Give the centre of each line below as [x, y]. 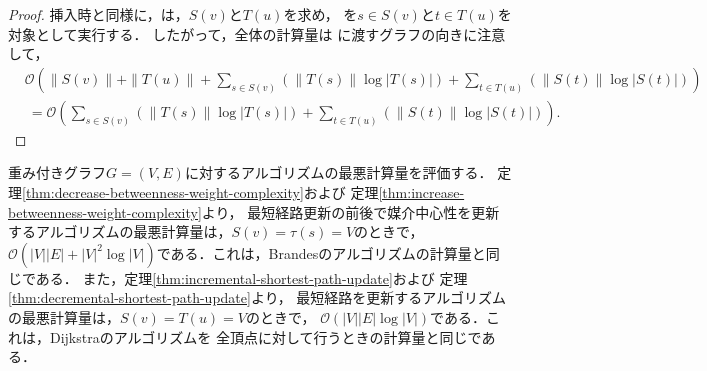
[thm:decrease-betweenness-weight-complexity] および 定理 [200, 192]
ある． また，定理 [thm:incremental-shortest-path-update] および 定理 [251, 277]
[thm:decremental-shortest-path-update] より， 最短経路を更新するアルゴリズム [257, 297]
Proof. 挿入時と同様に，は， [98, 14]
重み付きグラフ [57, 172]
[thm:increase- [421, 192]
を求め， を [320, 14]
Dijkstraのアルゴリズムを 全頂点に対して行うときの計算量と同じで [265, 336]
